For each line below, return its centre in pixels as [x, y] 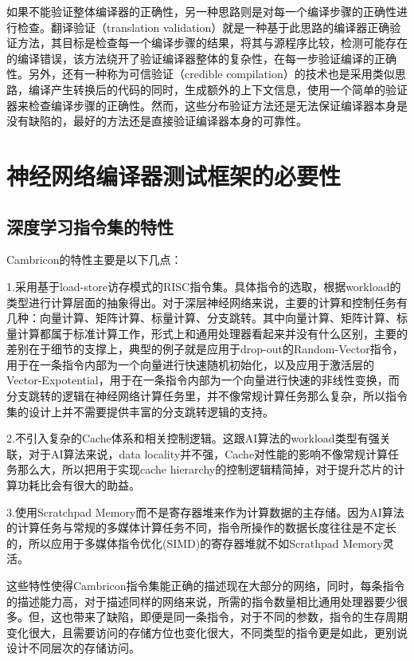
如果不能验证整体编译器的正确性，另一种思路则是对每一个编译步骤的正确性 [201, 11]
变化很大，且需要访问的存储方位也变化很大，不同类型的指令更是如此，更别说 [207, 632]
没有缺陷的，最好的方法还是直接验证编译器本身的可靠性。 [157, 121]
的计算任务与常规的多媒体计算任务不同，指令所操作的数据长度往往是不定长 [201, 527]
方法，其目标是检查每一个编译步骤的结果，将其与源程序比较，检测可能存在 [212, 43]
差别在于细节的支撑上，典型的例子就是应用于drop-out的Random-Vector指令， [205, 349]
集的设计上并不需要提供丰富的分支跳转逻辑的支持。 [140, 411]
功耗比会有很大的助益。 [78, 485]
